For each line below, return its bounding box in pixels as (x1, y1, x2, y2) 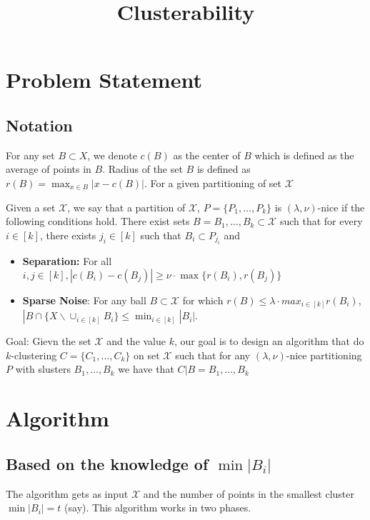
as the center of (173, 147, 241, 162)
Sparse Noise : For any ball (22, 292, 146, 307)
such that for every (279, 214, 363, 229)
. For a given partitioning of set (144, 175, 281, 190)
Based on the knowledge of (6, 452, 209, 474)
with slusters (15, 361, 71, 376)
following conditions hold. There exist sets (6, 214, 190, 229)
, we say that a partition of (67, 199, 186, 214)
